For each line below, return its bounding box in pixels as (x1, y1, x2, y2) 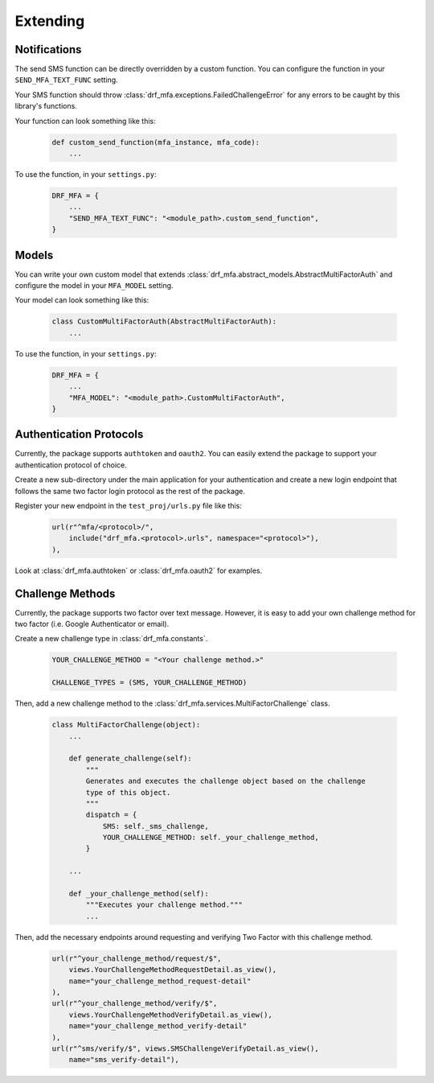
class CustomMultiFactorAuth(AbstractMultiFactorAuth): (51, 317, 277, 326)
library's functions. (14, 101, 78, 111)
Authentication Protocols (14, 427, 144, 442)
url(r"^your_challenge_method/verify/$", (51, 999, 218, 1008)
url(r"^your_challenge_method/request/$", (51, 953, 222, 963)
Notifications (14, 43, 82, 56)
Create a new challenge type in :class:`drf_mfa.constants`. (14, 634, 208, 644)
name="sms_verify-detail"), (68, 1055, 180, 1064)
